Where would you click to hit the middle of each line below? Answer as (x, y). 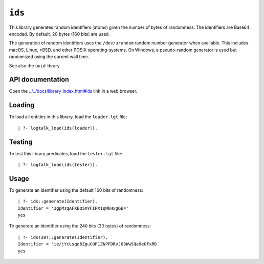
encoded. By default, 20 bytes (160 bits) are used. (59, 34)
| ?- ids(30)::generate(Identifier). (63, 237)
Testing (21, 142)
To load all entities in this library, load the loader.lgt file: (68, 117)
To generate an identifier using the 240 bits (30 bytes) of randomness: (80, 226)
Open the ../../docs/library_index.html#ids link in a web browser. (73, 91)
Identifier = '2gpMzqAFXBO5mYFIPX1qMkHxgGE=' (73, 208)
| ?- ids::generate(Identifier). (58, 202)
